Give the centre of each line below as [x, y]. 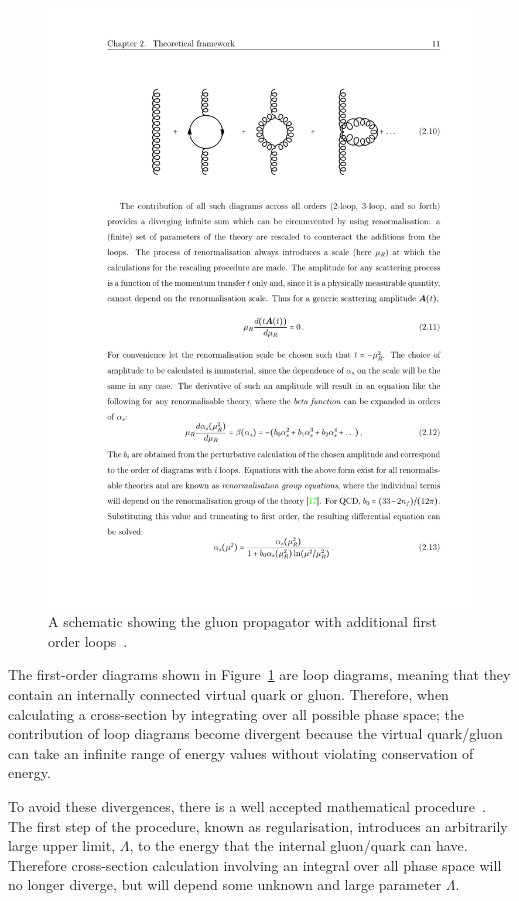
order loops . [88, 640]
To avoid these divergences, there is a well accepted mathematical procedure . [247, 806]
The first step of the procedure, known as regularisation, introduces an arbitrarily [258, 825]
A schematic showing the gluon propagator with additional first [242, 621]
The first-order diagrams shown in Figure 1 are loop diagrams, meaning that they [259, 674]
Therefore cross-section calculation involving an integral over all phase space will [255, 864]
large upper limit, [62, 845]
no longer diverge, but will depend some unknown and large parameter [225, 884]
